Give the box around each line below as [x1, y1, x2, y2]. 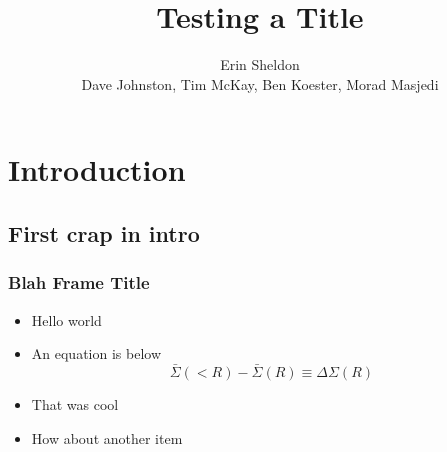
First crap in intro [8, 217, 200, 248]
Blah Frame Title [8, 270, 150, 295]
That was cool [31, 393, 119, 414]
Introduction [8, 149, 186, 190]
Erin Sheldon [220, 54, 300, 75]
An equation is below [31, 343, 161, 364]
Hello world [31, 309, 102, 330]
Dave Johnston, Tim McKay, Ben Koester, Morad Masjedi [81, 73, 439, 94]
